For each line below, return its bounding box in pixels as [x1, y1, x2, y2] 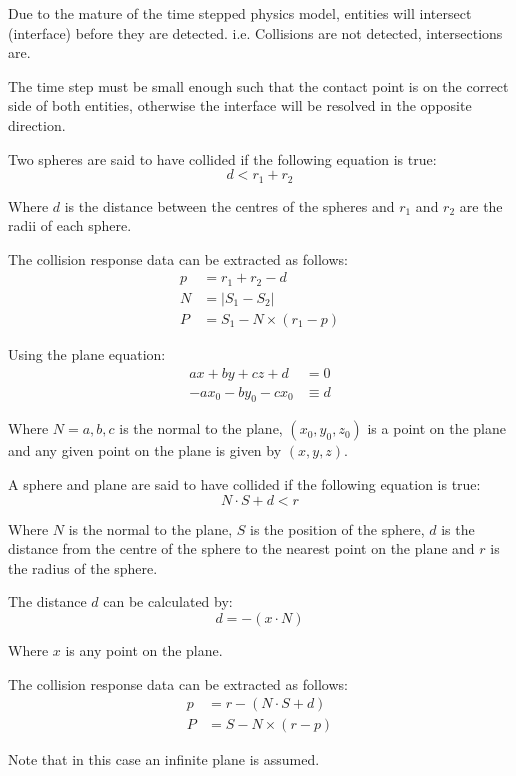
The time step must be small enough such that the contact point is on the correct [8, 75, 509, 96]
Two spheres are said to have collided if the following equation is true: [8, 148, 437, 169]
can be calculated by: [103, 591, 233, 612]
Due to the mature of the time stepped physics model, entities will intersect [8, 3, 472, 23]
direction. [8, 114, 66, 135]
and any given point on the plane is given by [8, 440, 282, 461]
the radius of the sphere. [8, 557, 158, 578]
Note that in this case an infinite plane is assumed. [8, 749, 320, 770]
